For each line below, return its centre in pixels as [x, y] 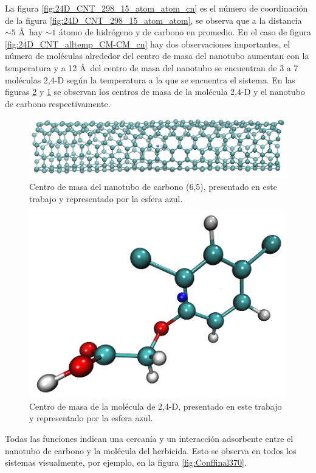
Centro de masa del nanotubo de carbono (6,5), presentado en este [153, 187]
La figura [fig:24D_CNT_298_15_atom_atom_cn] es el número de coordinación [156, 8]
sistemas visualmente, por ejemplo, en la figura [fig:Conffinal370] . [126, 462]
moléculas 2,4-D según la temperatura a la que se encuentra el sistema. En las [150, 79]
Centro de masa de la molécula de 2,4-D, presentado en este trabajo [156, 406]
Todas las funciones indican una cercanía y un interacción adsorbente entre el [149, 438]
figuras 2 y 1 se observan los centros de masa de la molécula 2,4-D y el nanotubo [155, 92]
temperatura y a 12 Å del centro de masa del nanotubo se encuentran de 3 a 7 [152, 67]
